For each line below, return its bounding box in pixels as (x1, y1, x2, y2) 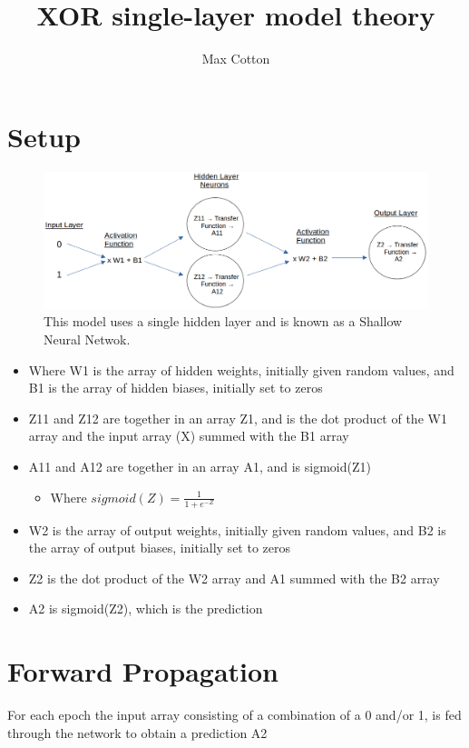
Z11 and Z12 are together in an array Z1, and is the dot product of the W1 (28, 408, 447, 427)
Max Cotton (201, 49, 270, 68)
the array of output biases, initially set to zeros (28, 538, 290, 557)
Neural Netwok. (44, 329, 131, 348)
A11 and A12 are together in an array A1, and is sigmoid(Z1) (28, 456, 371, 475)
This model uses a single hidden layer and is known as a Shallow (44, 312, 403, 331)
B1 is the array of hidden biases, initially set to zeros (28, 378, 323, 397)
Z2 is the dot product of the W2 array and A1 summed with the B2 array (28, 568, 440, 587)
